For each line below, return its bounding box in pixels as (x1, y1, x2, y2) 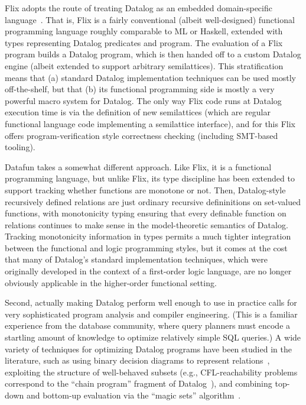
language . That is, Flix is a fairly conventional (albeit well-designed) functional (5, 13, 295, 25)
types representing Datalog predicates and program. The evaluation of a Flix (5, 36, 283, 48)
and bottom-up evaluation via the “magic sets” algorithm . (26, 389, 241, 401)
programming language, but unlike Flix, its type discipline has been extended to (5, 172, 295, 184)
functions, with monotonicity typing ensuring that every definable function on (5, 207, 287, 219)
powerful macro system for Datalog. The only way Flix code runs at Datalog (5, 94, 282, 106)
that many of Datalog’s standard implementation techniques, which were (5, 253, 268, 265)
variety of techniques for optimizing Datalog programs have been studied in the (5, 342, 292, 355)
